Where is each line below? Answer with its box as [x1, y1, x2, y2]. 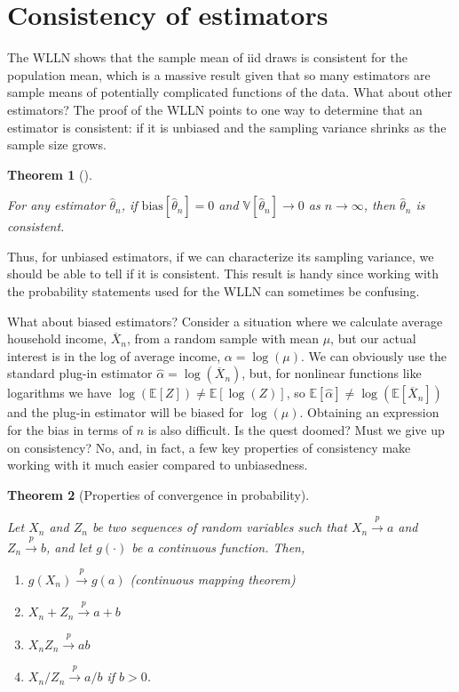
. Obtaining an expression [299, 403, 439, 422]
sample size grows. [7, 135, 107, 154]
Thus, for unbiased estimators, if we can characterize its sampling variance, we [7, 246, 434, 265]
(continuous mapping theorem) [130, 569, 296, 588]
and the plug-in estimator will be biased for [7, 403, 244, 422]
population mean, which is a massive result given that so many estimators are [7, 65, 431, 84]
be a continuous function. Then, [131, 537, 305, 556]
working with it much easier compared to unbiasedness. [7, 455, 308, 474]
